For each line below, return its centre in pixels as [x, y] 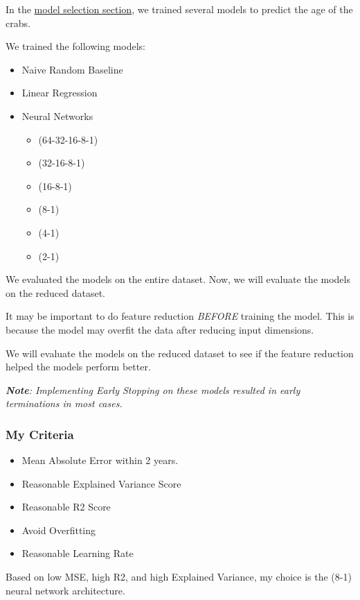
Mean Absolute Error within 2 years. [100, 460]
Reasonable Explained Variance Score [101, 483]
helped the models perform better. [78, 367]
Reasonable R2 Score [66, 507]
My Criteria [40, 434]
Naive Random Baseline [72, 69]
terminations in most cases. [64, 403]
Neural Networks [57, 115]
